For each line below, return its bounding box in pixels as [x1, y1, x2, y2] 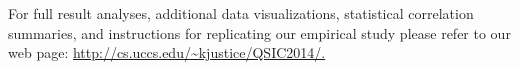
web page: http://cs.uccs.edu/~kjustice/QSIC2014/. [8, 42, 326, 63]
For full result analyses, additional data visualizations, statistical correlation [8, 3, 474, 23]
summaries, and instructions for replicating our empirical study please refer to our [8, 22, 511, 43]
